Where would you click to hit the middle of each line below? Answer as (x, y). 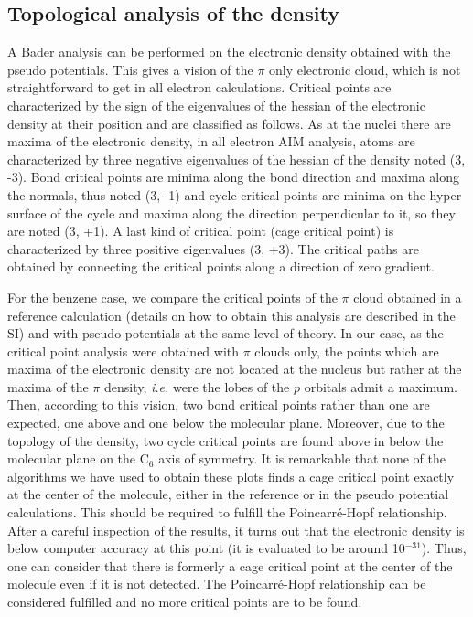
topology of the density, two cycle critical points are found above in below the (226, 440)
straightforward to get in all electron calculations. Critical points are (199, 87)
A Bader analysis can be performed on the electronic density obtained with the (229, 52)
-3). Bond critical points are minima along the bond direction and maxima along (233, 177)
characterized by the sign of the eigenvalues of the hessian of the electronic (216, 105)
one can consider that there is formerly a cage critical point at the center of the (230, 565)
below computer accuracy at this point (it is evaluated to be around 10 (206, 548)
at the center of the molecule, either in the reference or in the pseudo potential (228, 494)
